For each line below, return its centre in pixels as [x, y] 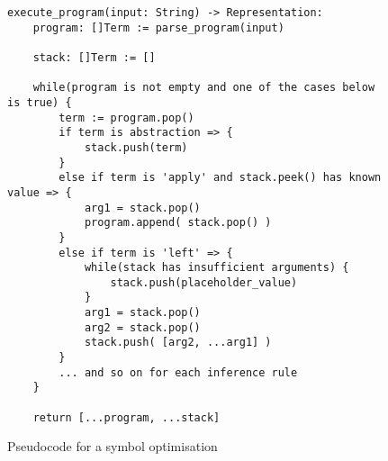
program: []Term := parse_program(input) [158, 27]
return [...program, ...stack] [126, 417]
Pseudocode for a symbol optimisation [113, 446]
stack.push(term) [136, 147]
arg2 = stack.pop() [142, 327]
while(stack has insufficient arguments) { [217, 268]
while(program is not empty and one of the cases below [204, 88]
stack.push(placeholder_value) [204, 282]
